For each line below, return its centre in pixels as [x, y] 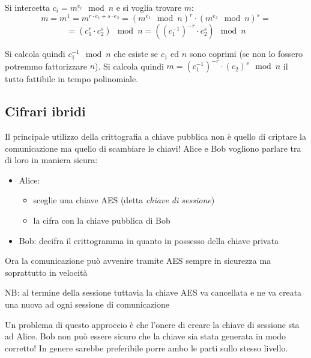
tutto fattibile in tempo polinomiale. [72, 79]
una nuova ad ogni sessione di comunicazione [87, 304]
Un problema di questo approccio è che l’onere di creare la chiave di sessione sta [152, 324]
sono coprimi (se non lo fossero [246, 54]
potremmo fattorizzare [46, 66]
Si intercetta [28, 7]
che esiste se [136, 54]
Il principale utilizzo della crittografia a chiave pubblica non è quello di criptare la [155, 136]
